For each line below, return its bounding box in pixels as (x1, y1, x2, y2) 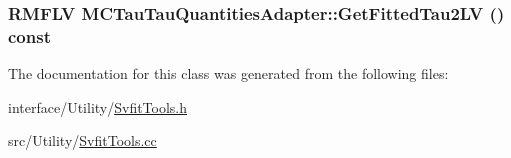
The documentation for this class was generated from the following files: (8, 63, 449, 84)
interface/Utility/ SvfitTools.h (8, 96, 188, 117)
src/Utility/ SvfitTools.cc (8, 130, 157, 151)
